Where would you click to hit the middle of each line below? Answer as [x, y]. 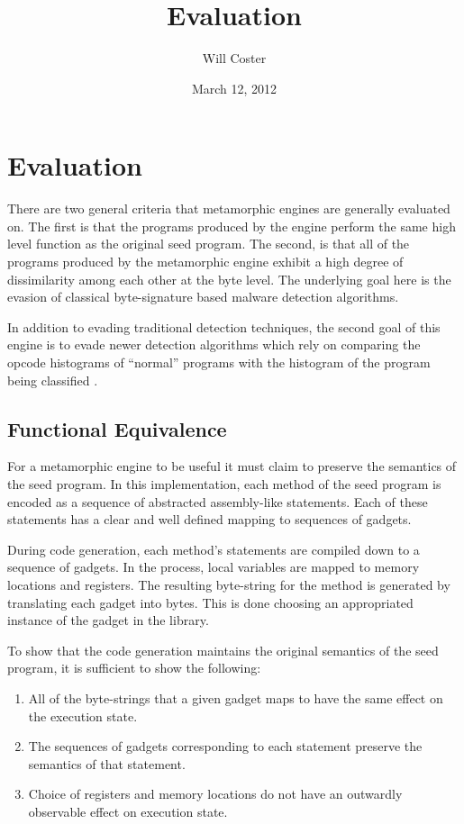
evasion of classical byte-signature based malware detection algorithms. [203, 297]
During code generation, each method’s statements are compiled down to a [214, 549]
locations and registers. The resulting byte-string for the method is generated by [229, 584]
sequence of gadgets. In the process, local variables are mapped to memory [214, 567]
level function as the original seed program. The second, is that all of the [209, 244]
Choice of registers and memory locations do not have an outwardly [215, 794]
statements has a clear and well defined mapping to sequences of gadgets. [209, 519]
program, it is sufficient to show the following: [134, 668]
